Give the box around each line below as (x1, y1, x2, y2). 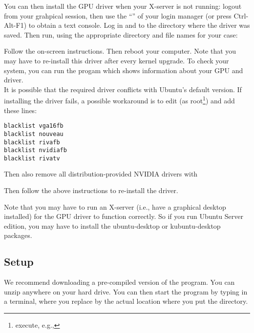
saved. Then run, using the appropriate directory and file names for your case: (4, 29, 238, 39)
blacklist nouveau (4, 130, 63, 137)
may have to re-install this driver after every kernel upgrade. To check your (4, 55, 229, 65)
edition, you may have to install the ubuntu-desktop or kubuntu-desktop (4, 220, 221, 231)
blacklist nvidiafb (4, 147, 67, 154)
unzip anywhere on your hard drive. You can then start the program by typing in (4, 286, 248, 296)
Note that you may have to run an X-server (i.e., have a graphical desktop (4, 201, 226, 212)
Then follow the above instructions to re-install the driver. (4, 185, 178, 196)
